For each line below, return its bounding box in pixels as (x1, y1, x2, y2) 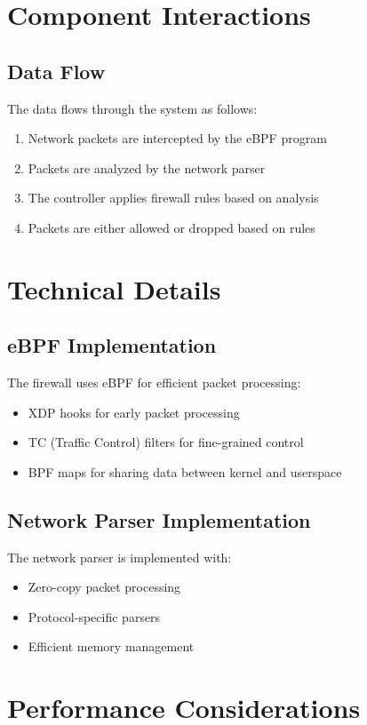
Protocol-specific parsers (28, 607, 161, 625)
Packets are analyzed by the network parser (28, 158, 266, 177)
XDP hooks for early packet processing (28, 402, 240, 421)
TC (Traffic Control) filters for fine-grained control (28, 433, 304, 451)
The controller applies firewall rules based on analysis (28, 188, 319, 207)
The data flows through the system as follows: (7, 99, 258, 117)
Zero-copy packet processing (28, 578, 181, 596)
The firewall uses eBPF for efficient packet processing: (7, 373, 301, 392)
